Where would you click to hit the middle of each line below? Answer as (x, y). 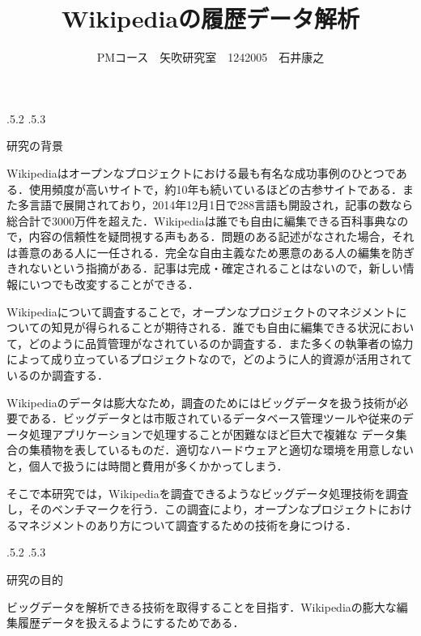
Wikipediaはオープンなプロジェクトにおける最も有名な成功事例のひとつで (201, 172)
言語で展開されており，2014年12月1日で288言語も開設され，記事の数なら (221, 205)
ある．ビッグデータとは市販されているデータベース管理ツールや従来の (215, 418)
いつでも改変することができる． (114, 284)
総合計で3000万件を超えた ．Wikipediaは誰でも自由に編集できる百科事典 (196, 220)
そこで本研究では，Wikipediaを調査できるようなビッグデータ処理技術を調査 (208, 493)
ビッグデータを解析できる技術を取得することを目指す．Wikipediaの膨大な (202, 606)
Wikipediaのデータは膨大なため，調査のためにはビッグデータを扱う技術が (202, 402)
